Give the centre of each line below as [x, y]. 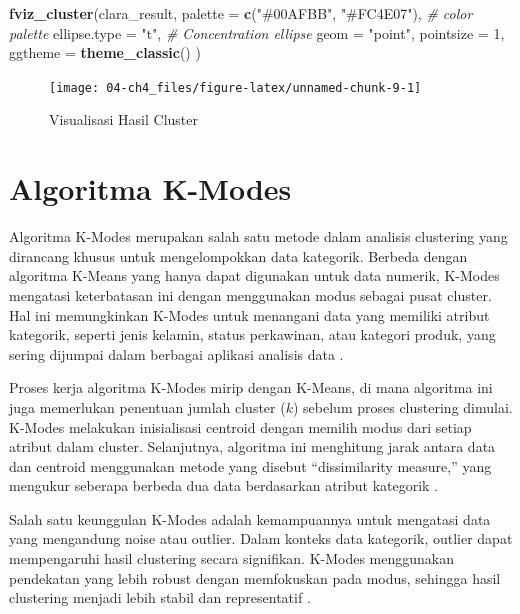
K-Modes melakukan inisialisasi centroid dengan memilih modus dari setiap [240, 426]
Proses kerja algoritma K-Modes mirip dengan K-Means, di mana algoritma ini [251, 387]
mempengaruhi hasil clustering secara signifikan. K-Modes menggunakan [232, 558]
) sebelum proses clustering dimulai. [402, 406]
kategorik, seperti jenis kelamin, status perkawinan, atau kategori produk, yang [252, 334]
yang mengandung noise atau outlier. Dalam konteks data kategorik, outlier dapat [261, 538]
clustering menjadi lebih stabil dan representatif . [160, 597]
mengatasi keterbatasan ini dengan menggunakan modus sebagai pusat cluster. [250, 294]
